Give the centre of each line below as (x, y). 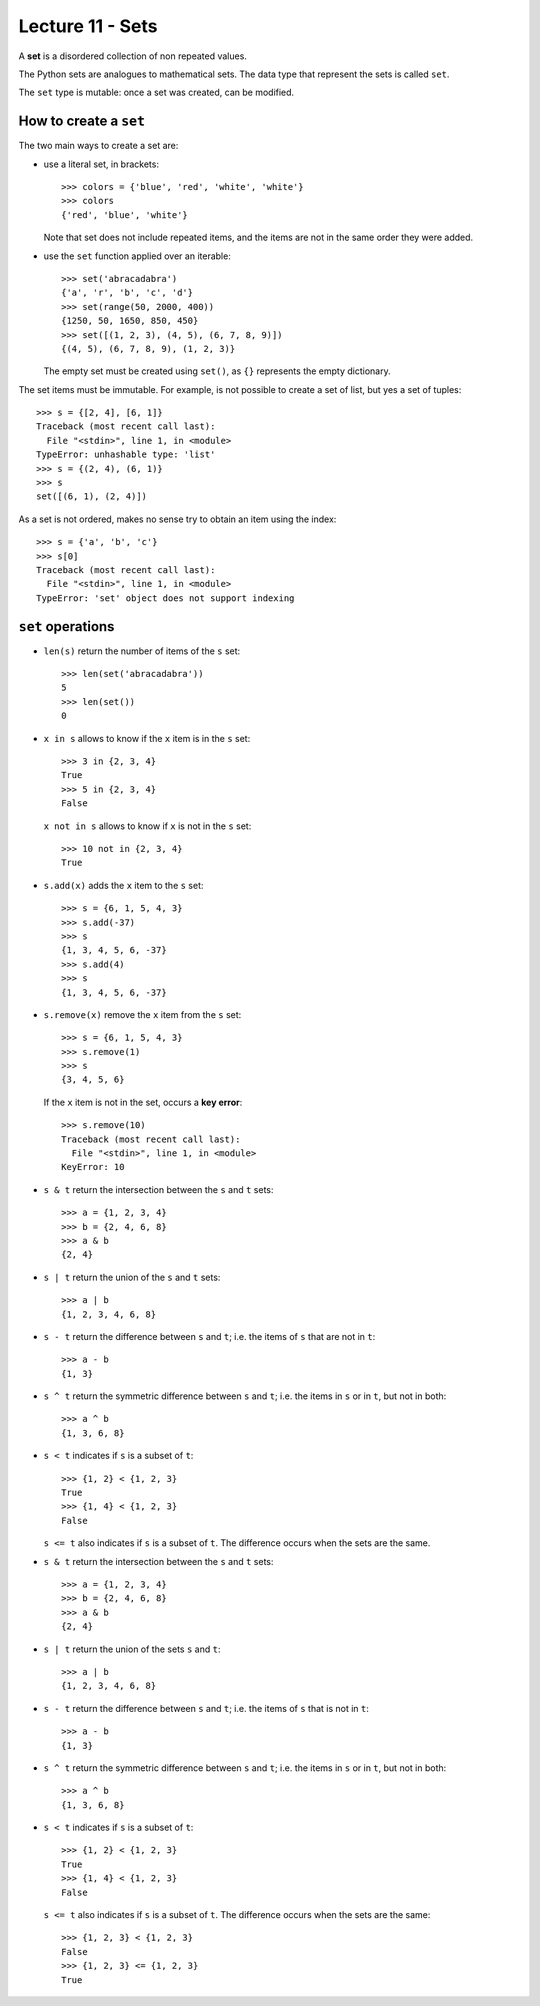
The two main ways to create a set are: (98, 146)
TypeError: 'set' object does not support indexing (165, 598)
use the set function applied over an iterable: (137, 256)
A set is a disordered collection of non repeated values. (132, 56)
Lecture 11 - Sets (88, 26)
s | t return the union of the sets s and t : (132, 1649)
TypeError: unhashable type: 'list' (126, 454)
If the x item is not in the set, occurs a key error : (143, 1102)
